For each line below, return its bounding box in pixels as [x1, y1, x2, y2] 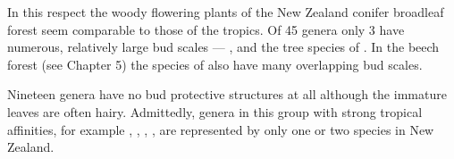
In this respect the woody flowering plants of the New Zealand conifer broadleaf [7, 3, 444, 21]
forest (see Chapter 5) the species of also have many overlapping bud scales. [7, 54, 423, 73]
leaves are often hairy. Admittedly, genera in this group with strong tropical [7, 102, 423, 121]
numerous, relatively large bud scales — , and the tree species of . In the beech [7, 38, 440, 56]
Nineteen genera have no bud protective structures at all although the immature [7, 85, 447, 104]
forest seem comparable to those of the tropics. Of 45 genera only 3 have [7, 20, 405, 38]
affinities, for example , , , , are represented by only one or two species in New [7, 120, 434, 138]
